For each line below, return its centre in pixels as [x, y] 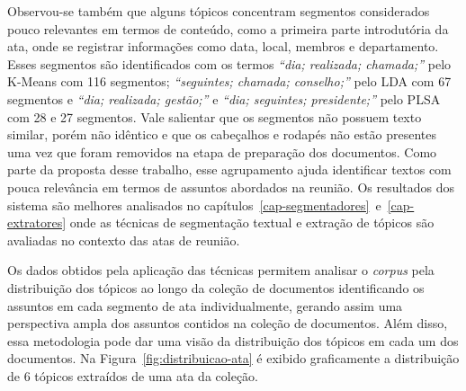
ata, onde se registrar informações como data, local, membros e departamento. [223, 46]
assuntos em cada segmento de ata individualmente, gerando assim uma [205, 305]
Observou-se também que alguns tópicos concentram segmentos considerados [219, 11]
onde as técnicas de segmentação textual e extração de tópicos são [252, 222]
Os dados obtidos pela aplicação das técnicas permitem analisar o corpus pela [221, 270]
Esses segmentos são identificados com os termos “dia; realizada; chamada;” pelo [229, 63]
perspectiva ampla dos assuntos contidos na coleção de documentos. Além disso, [228, 323]
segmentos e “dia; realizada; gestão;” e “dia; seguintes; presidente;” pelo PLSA [224, 98]
